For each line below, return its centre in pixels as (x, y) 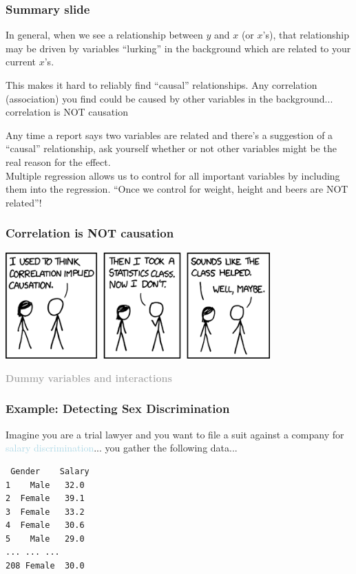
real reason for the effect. (58, 161)
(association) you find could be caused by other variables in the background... (169, 98)
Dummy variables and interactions (89, 378)
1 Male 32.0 (45, 485)
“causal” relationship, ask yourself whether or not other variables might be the (171, 148)
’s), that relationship (306, 35)
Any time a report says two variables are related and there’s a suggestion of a (169, 135)
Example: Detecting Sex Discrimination (118, 408)
